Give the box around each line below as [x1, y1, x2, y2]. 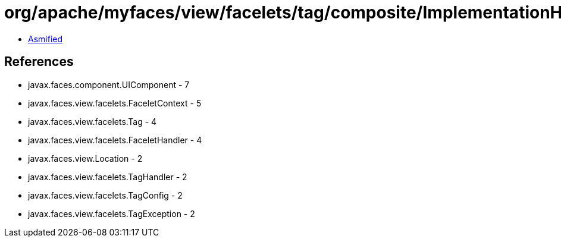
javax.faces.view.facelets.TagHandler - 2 [28, 171, 187, 182]
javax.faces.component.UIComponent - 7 [28, 79, 190, 90]
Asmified [28, 33, 63, 44]
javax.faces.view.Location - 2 [28, 153, 143, 164]
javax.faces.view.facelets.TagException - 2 [28, 208, 195, 219]
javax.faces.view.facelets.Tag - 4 [28, 116, 157, 127]
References [4, 54, 74, 70]
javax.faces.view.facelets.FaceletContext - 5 [28, 98, 202, 108]
